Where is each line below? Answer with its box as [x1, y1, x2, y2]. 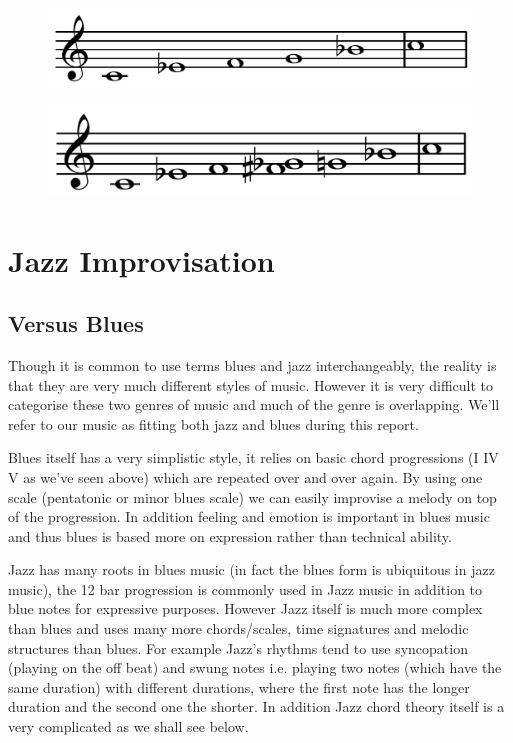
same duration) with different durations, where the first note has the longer [8, 676, 470, 697]
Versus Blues [8, 308, 144, 339]
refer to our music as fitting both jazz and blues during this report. [8, 413, 419, 434]
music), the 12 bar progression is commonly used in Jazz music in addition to [8, 578, 483, 599]
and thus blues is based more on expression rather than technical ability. [8, 525, 452, 546]
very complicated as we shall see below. [8, 716, 249, 737]
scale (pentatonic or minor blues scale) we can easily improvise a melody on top [8, 486, 497, 507]
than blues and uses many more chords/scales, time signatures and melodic [8, 618, 469, 639]
